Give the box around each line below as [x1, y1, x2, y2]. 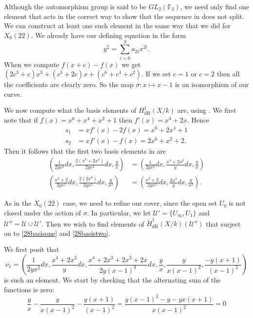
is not [229, 198, 246, 208]
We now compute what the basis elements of [4, 105, 137, 115]
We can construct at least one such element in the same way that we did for [4, 20, 231, 31]
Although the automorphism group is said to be [4, 1, 146, 11]
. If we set [141, 69, 171, 79]
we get [121, 59, 141, 69]
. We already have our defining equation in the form [31, 30, 186, 40]
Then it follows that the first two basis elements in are [4, 145, 166, 156]
